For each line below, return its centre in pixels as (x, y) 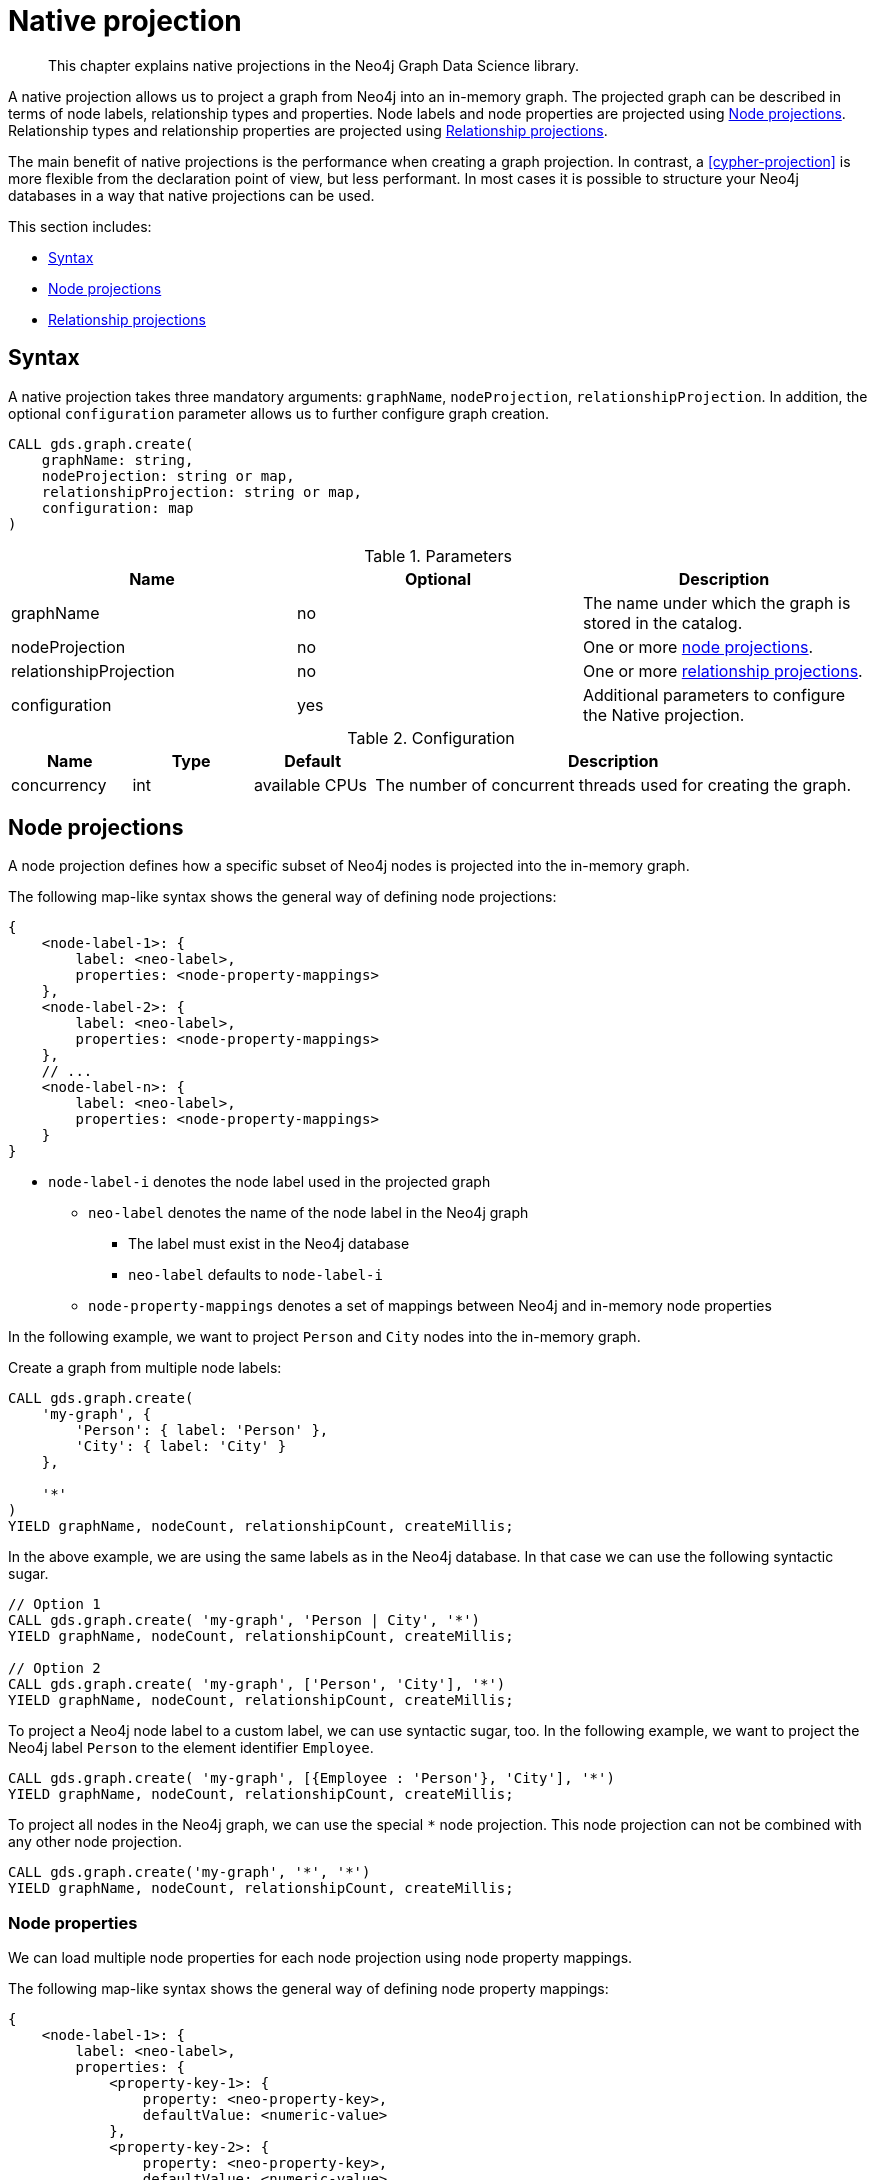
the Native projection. (663, 714)
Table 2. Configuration (431, 737)
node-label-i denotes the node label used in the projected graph (269, 1182)
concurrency (59, 784)
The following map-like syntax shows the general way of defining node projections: (282, 897)
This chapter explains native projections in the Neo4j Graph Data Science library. (314, 65)
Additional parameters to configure (714, 694)
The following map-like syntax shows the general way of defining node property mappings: (308, 1989)
